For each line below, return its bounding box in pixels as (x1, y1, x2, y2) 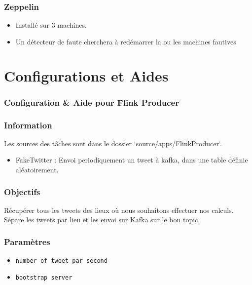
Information (4, 119, 52, 131)
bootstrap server (15, 274, 72, 281)
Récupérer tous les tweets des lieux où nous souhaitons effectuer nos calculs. (4, 204, 234, 215)
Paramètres (4, 235, 50, 247)
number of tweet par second (15, 257, 108, 265)
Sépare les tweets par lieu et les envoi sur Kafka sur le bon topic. (4, 214, 200, 225)
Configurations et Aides (4, 65, 169, 85)
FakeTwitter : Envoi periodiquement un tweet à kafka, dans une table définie (15, 155, 248, 165)
